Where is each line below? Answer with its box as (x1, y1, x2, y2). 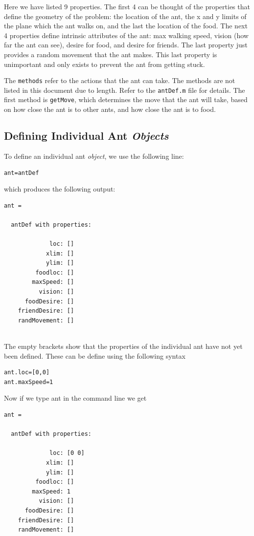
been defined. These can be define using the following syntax (4, 350, 185, 361)
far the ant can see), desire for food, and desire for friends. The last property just (4, 40, 248, 50)
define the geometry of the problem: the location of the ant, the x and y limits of (4, 11, 247, 21)
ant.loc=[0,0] (4, 369, 50, 376)
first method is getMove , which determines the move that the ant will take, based (4, 94, 248, 105)
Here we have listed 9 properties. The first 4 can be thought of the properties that (4, 1, 250, 11)
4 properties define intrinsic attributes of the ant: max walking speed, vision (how (4, 30, 249, 40)
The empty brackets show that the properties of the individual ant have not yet (4, 341, 243, 351)
